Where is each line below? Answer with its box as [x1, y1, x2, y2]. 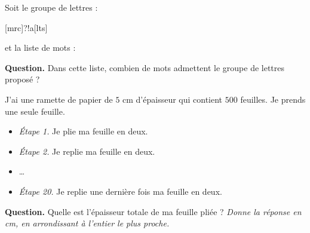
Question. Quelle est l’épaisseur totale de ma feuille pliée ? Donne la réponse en [5, 205, 302, 217]
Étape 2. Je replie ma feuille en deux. [19, 145, 155, 157]
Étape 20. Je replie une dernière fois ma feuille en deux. [19, 185, 222, 197]
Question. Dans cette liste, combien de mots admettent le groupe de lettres [5, 61, 285, 73]
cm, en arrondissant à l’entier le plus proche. [5, 217, 170, 229]
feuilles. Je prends [240, 93, 306, 105]
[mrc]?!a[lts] [5, 21, 48, 33]
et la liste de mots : [5, 41, 76, 54]
